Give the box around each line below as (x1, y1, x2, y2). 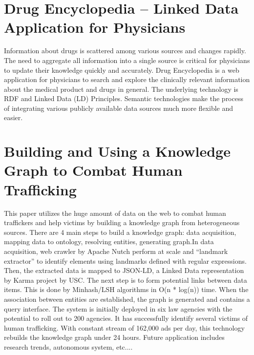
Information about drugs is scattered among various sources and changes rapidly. (4, 45, 246, 56)
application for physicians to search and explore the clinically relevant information (4, 74, 250, 84)
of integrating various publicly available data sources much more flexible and (4, 103, 233, 113)
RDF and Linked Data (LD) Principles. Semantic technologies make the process (4, 93, 243, 104)
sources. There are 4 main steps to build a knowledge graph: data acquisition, (4, 227, 236, 237)
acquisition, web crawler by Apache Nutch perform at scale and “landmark (4, 246, 228, 256)
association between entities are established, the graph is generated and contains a (4, 293, 250, 304)
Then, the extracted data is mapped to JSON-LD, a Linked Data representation (4, 265, 244, 275)
